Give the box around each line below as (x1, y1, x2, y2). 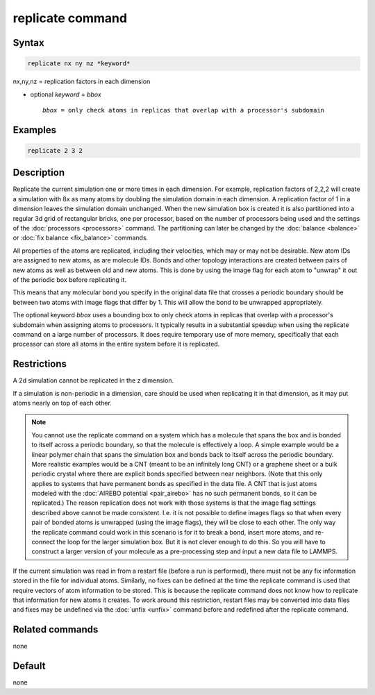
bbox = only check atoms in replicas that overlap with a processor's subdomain (42, 106, 325, 114)
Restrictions (12, 358, 67, 370)
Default (12, 660, 46, 672)
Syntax (12, 37, 44, 49)
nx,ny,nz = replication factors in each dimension (12, 77, 151, 86)
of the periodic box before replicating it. (12, 275, 126, 284)
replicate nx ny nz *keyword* (27, 60, 131, 67)
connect (31, 538, 56, 546)
